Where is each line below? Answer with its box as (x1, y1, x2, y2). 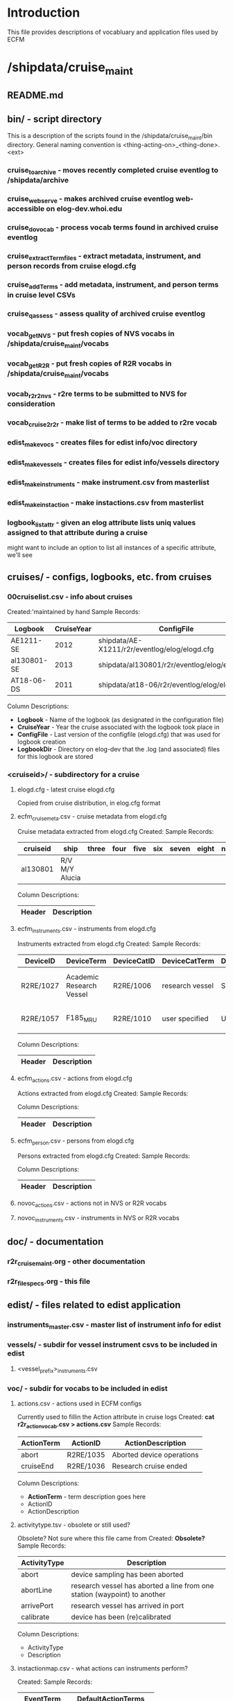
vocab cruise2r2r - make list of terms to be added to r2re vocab (7, 418, 217, 429)
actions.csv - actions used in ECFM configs (17, 1399, 142, 1408)
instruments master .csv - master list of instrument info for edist (7, 1320, 221, 1331)
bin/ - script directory (7, 113, 102, 125)
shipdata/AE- (98, 636, 143, 646)
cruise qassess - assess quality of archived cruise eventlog (7, 309, 206, 320)
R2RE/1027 (20, 981, 60, 991)
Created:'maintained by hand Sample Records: (7, 608, 141, 616)
